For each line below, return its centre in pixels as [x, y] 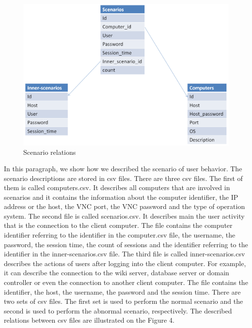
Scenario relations [50, 152]
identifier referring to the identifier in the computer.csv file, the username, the [120, 235]
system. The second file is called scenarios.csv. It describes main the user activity [124, 216]
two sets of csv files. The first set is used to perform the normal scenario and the [124, 301]
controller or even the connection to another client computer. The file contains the [126, 282]
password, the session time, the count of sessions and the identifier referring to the [126, 244]
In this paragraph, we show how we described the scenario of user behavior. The [123, 168]
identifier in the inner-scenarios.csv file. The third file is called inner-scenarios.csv [125, 254]
